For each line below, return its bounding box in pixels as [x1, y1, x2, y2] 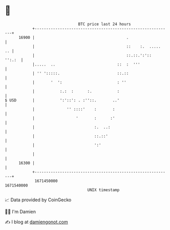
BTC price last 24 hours [78, 22, 131, 27]
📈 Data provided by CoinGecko [5, 197, 72, 203]
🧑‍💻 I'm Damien [5, 208, 36, 215]
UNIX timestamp [87, 187, 120, 193]
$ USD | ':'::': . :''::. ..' [5, 97, 120, 103]
